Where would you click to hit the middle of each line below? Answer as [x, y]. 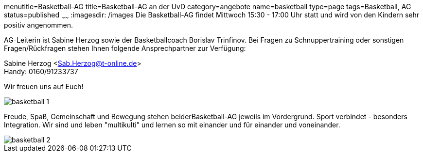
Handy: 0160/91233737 [41, 71]
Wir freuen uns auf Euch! [44, 86]
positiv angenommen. [39, 25]
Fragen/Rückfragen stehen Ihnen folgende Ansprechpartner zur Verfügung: [125, 48]
